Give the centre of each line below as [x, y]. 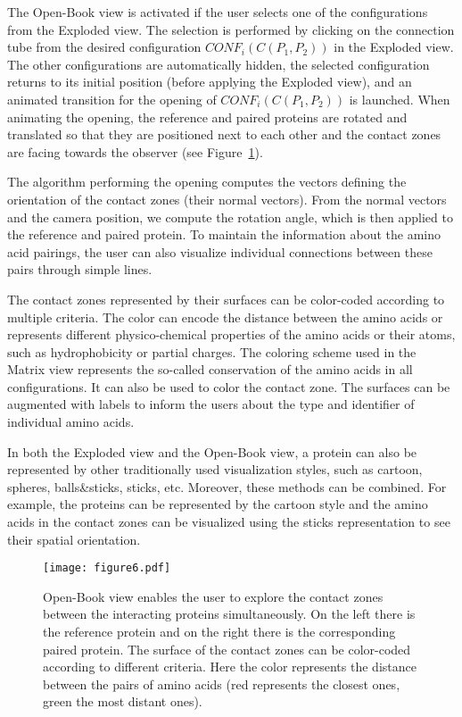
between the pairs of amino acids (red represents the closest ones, [222, 684]
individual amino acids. [71, 422]
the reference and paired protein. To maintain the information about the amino [224, 234]
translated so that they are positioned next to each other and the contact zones [224, 134]
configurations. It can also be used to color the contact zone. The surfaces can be [229, 386]
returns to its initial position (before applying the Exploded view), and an [210, 82]
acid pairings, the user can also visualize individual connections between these [220, 251]
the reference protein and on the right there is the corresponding [219, 632]
